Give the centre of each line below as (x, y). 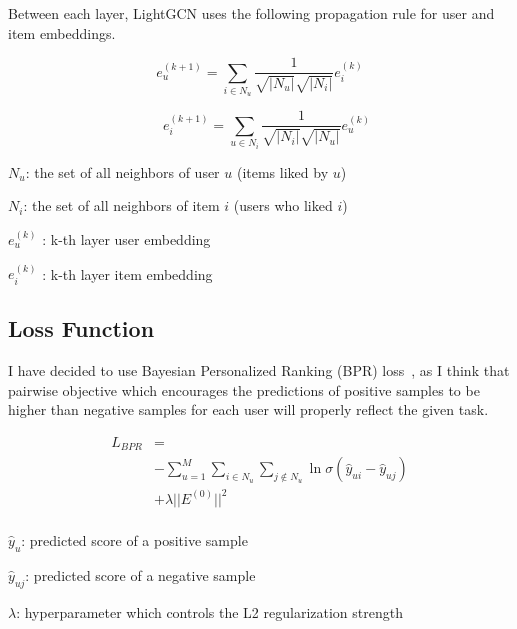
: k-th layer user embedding (126, 239)
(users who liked (283, 205)
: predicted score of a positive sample (134, 539)
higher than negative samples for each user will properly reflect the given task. (248, 409)
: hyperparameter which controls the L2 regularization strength (209, 611)
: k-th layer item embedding (127, 273)
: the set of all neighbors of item (121, 205)
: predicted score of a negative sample (140, 574)
